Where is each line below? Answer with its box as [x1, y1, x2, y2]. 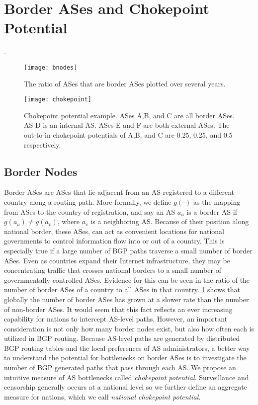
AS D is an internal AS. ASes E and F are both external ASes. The [24, 120, 230, 130]
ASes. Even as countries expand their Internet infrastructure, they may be [4, 255, 230, 265]
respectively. [24, 139, 61, 150]
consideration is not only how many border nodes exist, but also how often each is [4, 323, 255, 333]
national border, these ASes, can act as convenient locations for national [4, 226, 224, 236]
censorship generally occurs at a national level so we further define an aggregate [4, 382, 247, 392]
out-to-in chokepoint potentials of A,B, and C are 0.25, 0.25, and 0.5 [24, 130, 233, 140]
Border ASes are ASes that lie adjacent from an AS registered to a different [4, 187, 235, 197]
